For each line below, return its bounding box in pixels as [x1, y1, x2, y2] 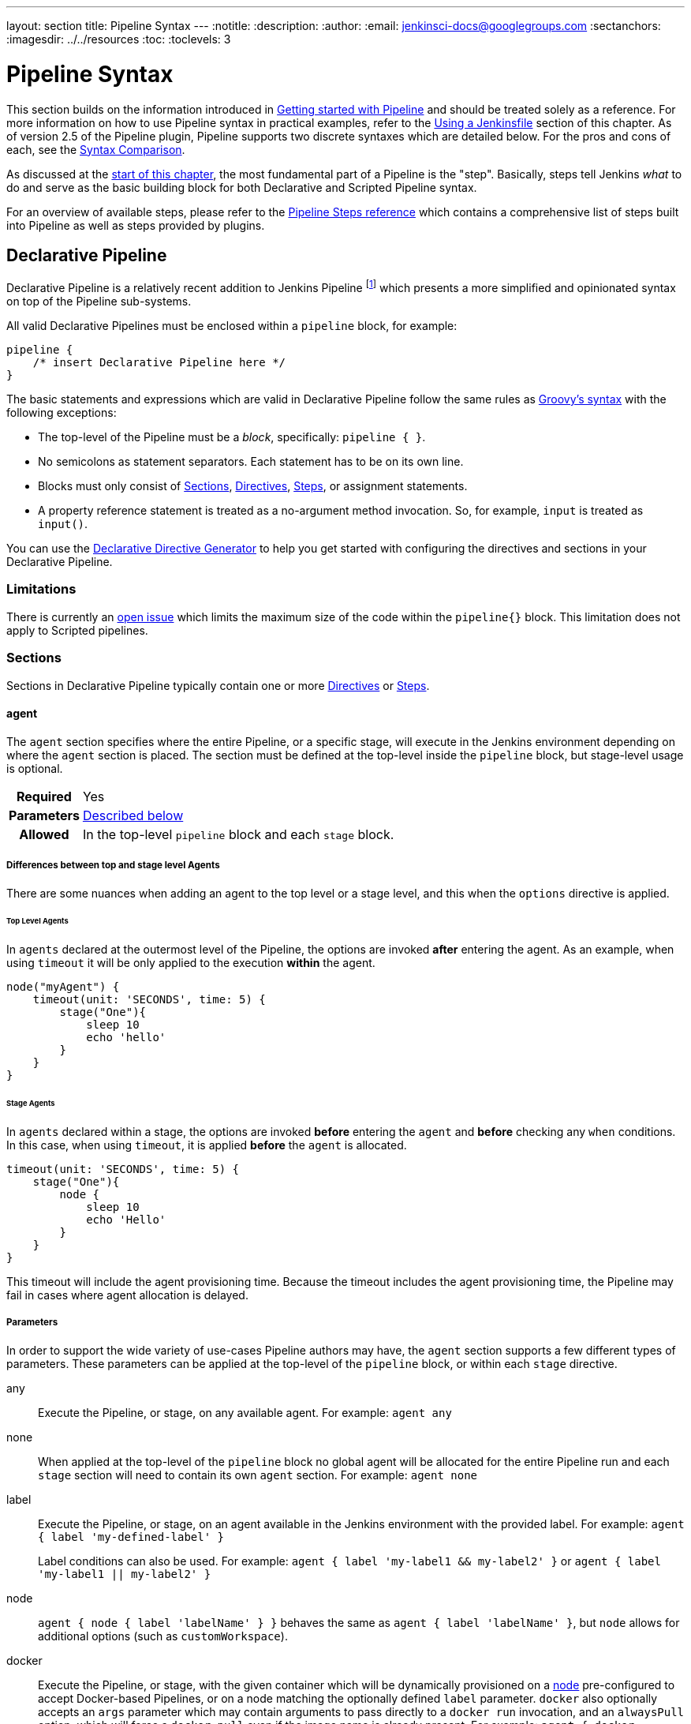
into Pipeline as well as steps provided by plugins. [6, 218, 265, 232]
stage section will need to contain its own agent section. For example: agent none [38, 1467, 477, 1482]
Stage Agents [6, 1099, 55, 1108]
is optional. [6, 761, 63, 775]
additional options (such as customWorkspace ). [38, 1628, 288, 1643]
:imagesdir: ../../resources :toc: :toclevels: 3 [6, 32, 231, 46]
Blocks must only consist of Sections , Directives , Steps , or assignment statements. [38, 479, 468, 493]
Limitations [6, 581, 77, 598]
